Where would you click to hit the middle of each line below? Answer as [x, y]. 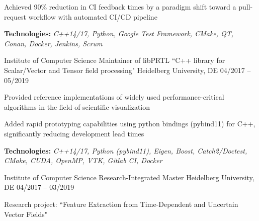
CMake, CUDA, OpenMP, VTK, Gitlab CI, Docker [83, 160]
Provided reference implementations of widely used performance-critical [114, 97]
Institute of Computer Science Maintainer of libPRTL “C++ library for [115, 60]
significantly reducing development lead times [74, 133]
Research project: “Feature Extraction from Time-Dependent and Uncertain [121, 204]
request [15, 16]
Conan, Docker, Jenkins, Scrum [53, 43]
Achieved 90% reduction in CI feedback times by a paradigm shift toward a [120, 7]
